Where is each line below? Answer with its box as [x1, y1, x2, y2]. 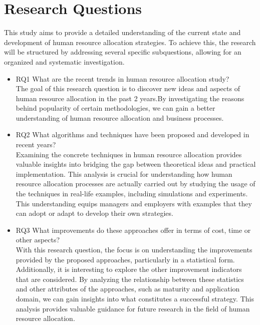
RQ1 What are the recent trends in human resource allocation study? [16, 73, 229, 84]
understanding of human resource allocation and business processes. [16, 112, 224, 123]
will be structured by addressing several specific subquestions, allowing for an [4, 47, 241, 57]
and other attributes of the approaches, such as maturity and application [16, 283, 240, 294]
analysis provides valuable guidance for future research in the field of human [16, 303, 250, 313]
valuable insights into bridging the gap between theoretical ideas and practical [16, 159, 256, 169]
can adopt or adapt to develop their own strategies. [16, 208, 173, 218]
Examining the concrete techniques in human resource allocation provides [16, 149, 242, 159]
